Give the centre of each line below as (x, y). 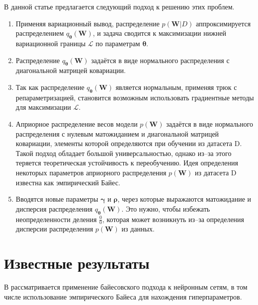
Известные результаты (77, 263)
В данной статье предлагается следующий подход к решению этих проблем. (119, 6)
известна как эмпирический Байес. (68, 182)
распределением (40, 33)
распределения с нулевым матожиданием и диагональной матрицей (117, 133)
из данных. (138, 229)
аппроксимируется (223, 23)
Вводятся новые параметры (57, 199)
